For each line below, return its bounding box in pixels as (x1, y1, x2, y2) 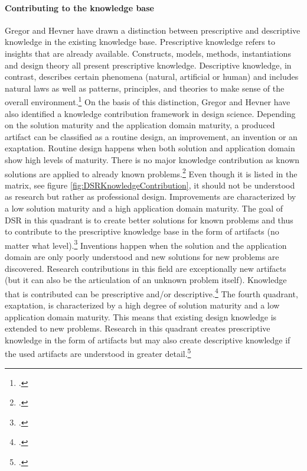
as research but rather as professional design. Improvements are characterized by (5, 190, 296, 203)
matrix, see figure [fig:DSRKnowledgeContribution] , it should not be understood (5, 178, 295, 191)
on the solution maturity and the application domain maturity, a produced (5, 119, 275, 131)
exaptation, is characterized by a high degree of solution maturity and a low (5, 299, 280, 311)
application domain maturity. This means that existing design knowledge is (5, 310, 277, 323)
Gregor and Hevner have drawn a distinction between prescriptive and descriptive (5, 24, 301, 36)
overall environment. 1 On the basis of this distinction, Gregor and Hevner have (5, 94, 290, 108)
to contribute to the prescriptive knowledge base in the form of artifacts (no (5, 225, 279, 238)
